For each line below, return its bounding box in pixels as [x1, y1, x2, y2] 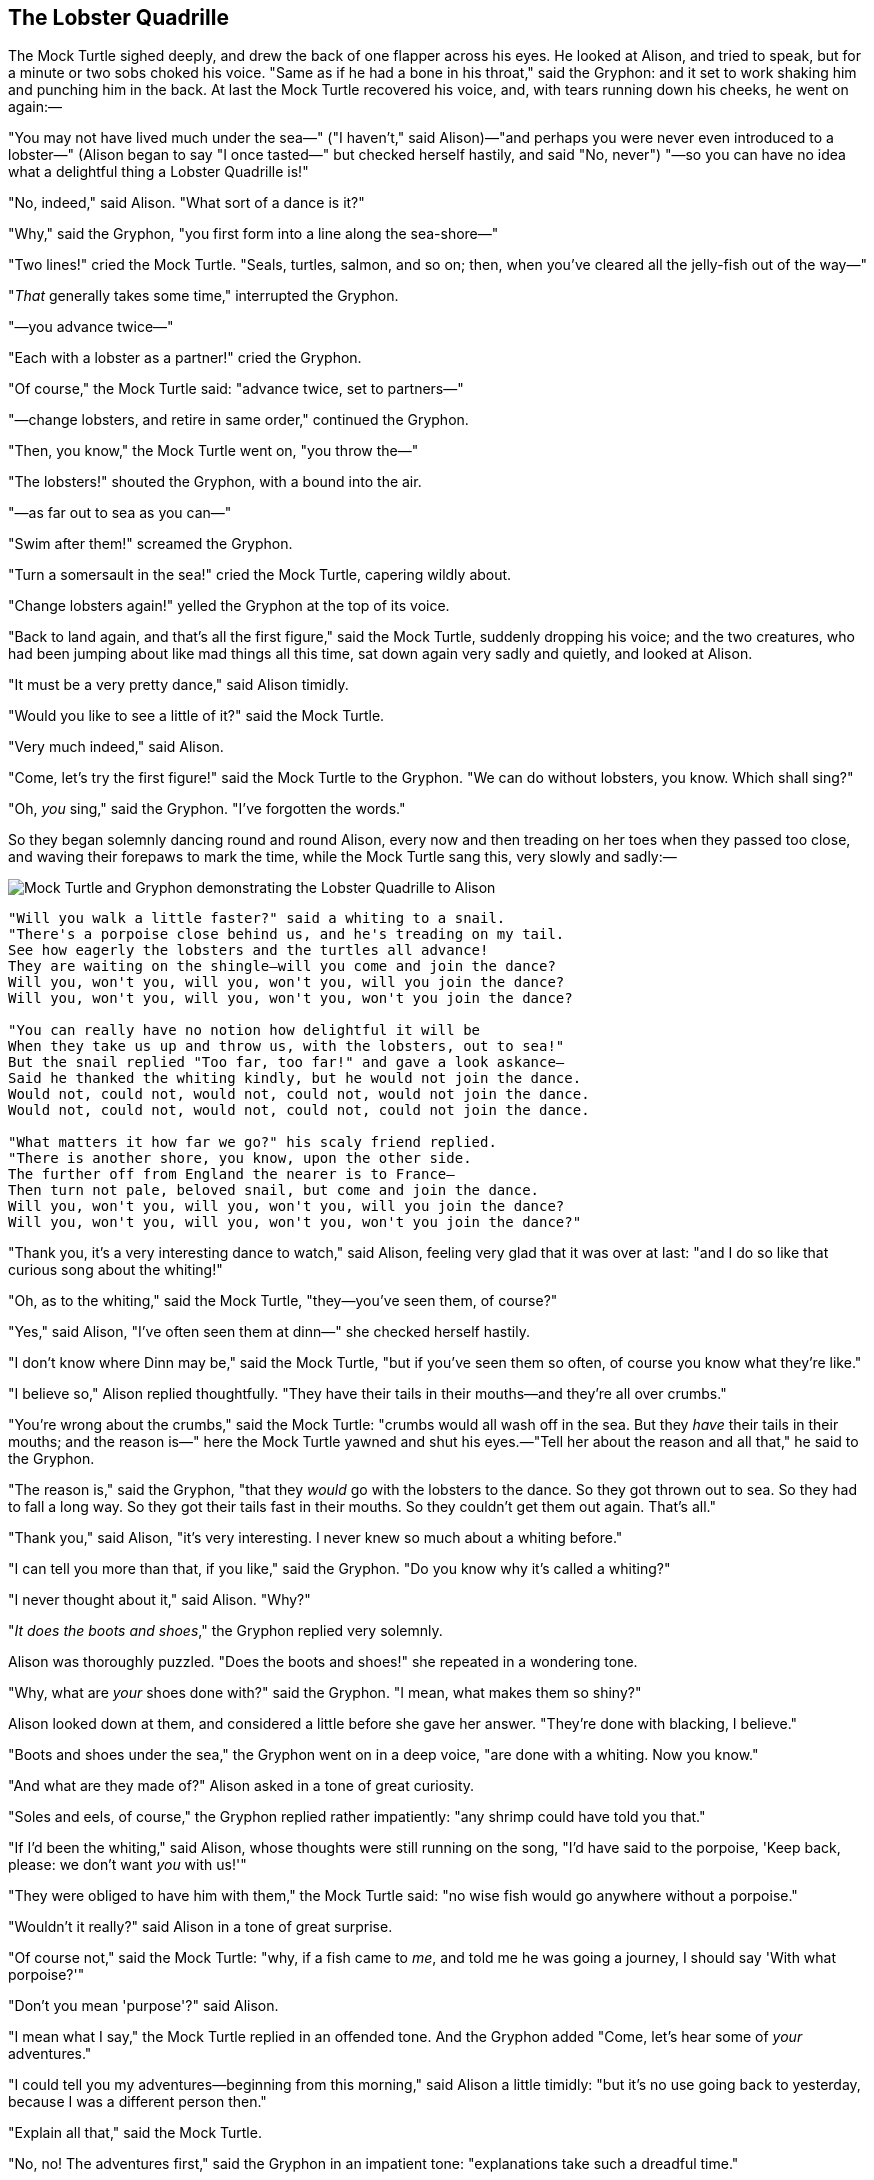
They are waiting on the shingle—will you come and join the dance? [8, 958, 556, 975]
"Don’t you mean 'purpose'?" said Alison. [8, 1997, 279, 2015]
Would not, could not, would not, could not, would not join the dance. [8, 1086, 590, 1103]
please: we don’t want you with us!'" [8, 1856, 247, 1874]
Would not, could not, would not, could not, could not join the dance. [8, 1102, 590, 1119]
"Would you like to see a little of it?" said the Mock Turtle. [8, 707, 385, 725]
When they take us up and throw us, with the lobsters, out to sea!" [8, 1038, 565, 1055]
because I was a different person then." [8, 2093, 267, 2111]
